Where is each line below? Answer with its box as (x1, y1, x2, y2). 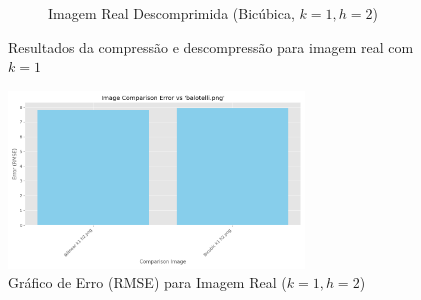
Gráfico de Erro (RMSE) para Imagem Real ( (8, 272, 287, 293)
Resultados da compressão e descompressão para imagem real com (8, 36, 414, 57)
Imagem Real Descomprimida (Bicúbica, (48, 3, 295, 23)
